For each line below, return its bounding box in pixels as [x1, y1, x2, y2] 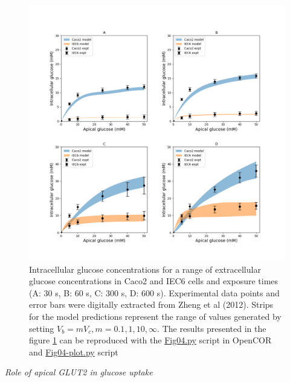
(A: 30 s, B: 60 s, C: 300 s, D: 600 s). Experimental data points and [29, 286, 280, 299]
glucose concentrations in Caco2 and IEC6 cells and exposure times [29, 275, 279, 287]
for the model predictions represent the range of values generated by [29, 310, 282, 322]
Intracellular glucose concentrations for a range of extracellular [29, 263, 261, 275]
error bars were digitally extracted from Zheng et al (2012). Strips [29, 298, 274, 311]
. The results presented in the [157, 322, 266, 334]
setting [29, 322, 54, 334]
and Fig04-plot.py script [29, 345, 118, 358]
